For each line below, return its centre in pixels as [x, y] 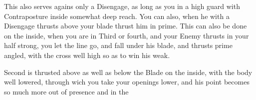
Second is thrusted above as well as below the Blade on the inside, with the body [128, 72]
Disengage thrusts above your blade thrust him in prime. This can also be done [126, 26]
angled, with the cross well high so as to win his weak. [87, 55]
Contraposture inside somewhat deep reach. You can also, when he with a [117, 16]
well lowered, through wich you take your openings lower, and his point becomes [127, 82]
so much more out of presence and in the [66, 91]
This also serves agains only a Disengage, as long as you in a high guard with [122, 6]
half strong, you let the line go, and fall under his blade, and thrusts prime [118, 45]
